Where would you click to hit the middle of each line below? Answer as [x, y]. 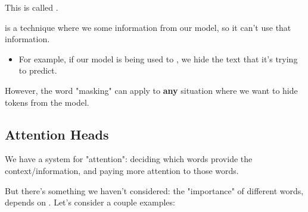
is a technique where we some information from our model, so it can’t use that [148, 27]
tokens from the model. [47, 102]
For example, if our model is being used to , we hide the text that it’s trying [158, 58]
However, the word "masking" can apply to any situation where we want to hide [151, 90]
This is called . [32, 7]
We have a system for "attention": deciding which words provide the [129, 159]
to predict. [38, 70]
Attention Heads [57, 134]
